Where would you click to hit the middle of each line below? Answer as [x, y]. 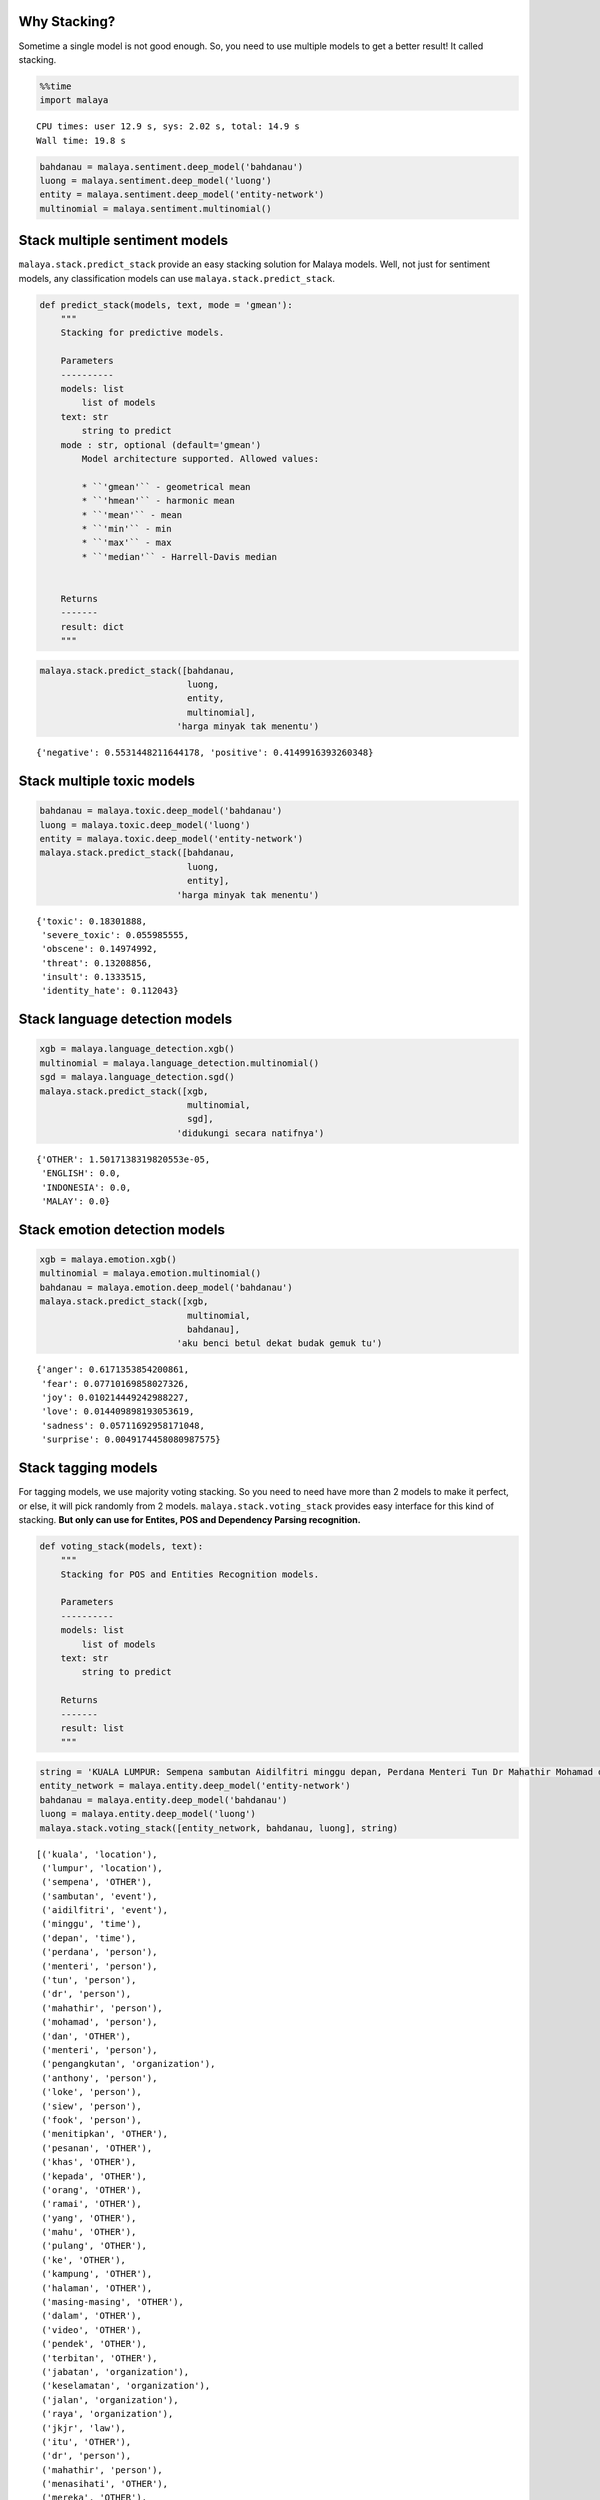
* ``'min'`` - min [126, 528]
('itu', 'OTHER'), [86, 2441]
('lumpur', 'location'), [102, 1868]
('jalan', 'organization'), [110, 2399]
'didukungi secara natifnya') [250, 1133]
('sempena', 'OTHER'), [97, 1882]
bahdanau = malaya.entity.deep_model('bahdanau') [163, 1799]
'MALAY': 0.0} [76, 1201]
